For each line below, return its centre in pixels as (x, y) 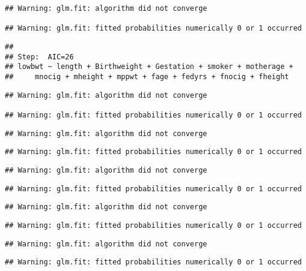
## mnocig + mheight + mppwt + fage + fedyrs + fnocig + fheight (147, 76)
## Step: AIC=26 (39, 57)
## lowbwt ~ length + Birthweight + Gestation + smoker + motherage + (149, 67)
